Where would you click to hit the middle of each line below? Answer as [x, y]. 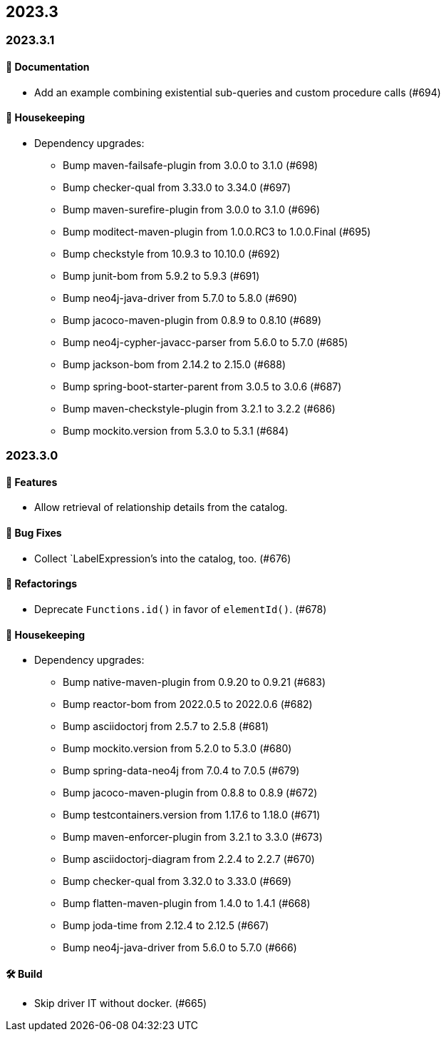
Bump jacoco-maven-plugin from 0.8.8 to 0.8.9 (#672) [190, 793]
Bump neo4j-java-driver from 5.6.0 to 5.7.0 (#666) [180, 948]
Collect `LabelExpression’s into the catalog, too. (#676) [163, 558]
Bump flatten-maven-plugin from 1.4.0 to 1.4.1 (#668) [187, 904]
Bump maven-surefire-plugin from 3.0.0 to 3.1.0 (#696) [192, 209]
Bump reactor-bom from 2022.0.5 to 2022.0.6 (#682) [188, 704]
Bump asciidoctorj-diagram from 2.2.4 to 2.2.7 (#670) [189, 859]
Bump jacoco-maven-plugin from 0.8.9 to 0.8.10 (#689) [192, 320]
